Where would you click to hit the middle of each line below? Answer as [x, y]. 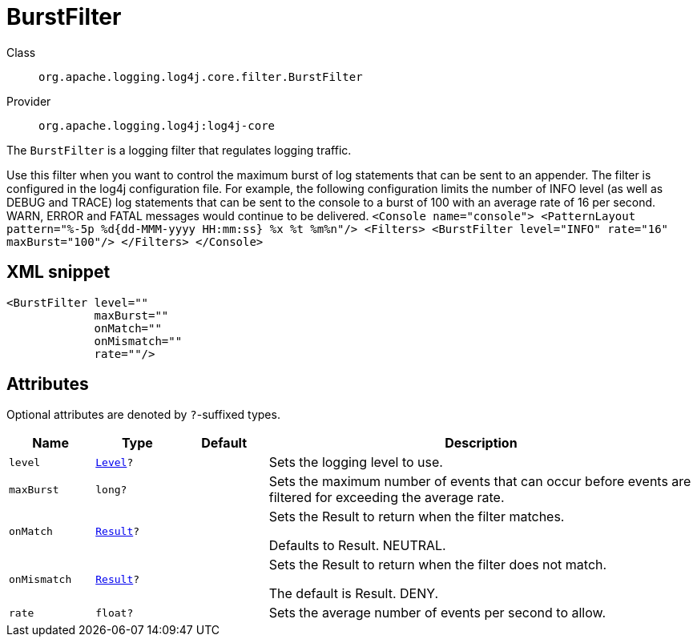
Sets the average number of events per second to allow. [437, 613]
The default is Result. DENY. [354, 594]
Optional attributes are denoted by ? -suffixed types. [143, 415]
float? [115, 613]
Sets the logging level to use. [356, 462]
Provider [29, 101]
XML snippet [58, 272]
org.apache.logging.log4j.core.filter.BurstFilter [201, 76]
